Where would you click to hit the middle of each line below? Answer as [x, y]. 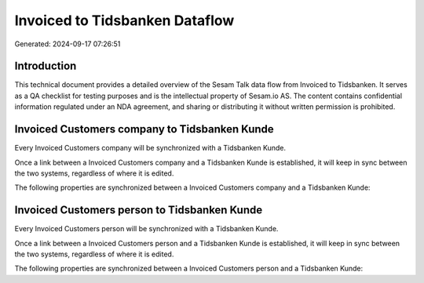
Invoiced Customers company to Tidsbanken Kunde [144, 129]
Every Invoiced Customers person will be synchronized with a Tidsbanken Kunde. [146, 229]
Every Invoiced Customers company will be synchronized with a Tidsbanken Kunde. [150, 148]
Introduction [46, 66]
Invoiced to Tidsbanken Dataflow [124, 20]
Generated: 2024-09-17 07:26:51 [68, 44]
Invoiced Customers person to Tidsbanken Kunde [139, 210]
